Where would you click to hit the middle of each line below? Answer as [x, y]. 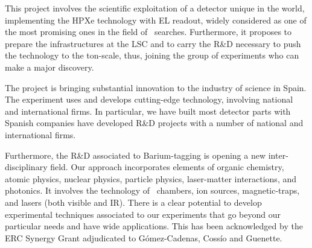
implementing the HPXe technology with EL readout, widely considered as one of [156, 20]
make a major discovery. [49, 67]
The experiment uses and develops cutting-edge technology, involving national [149, 99]
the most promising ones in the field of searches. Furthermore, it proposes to [148, 32]
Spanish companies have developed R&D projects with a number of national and [154, 123]
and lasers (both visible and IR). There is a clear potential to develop [133, 202]
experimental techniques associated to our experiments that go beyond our [143, 214]
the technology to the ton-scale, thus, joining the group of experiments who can [152, 55]
